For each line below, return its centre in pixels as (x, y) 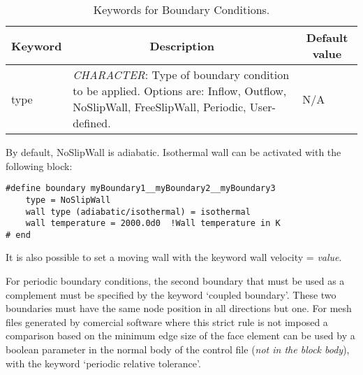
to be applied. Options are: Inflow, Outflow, (180, 91)
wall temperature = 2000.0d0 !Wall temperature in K (153, 224)
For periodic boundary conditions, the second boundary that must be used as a (175, 281)
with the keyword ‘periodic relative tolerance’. (103, 363)
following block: (39, 165)
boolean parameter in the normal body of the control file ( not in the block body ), (178, 349)
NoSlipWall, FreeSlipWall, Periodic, (160, 107)
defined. (92, 123)
